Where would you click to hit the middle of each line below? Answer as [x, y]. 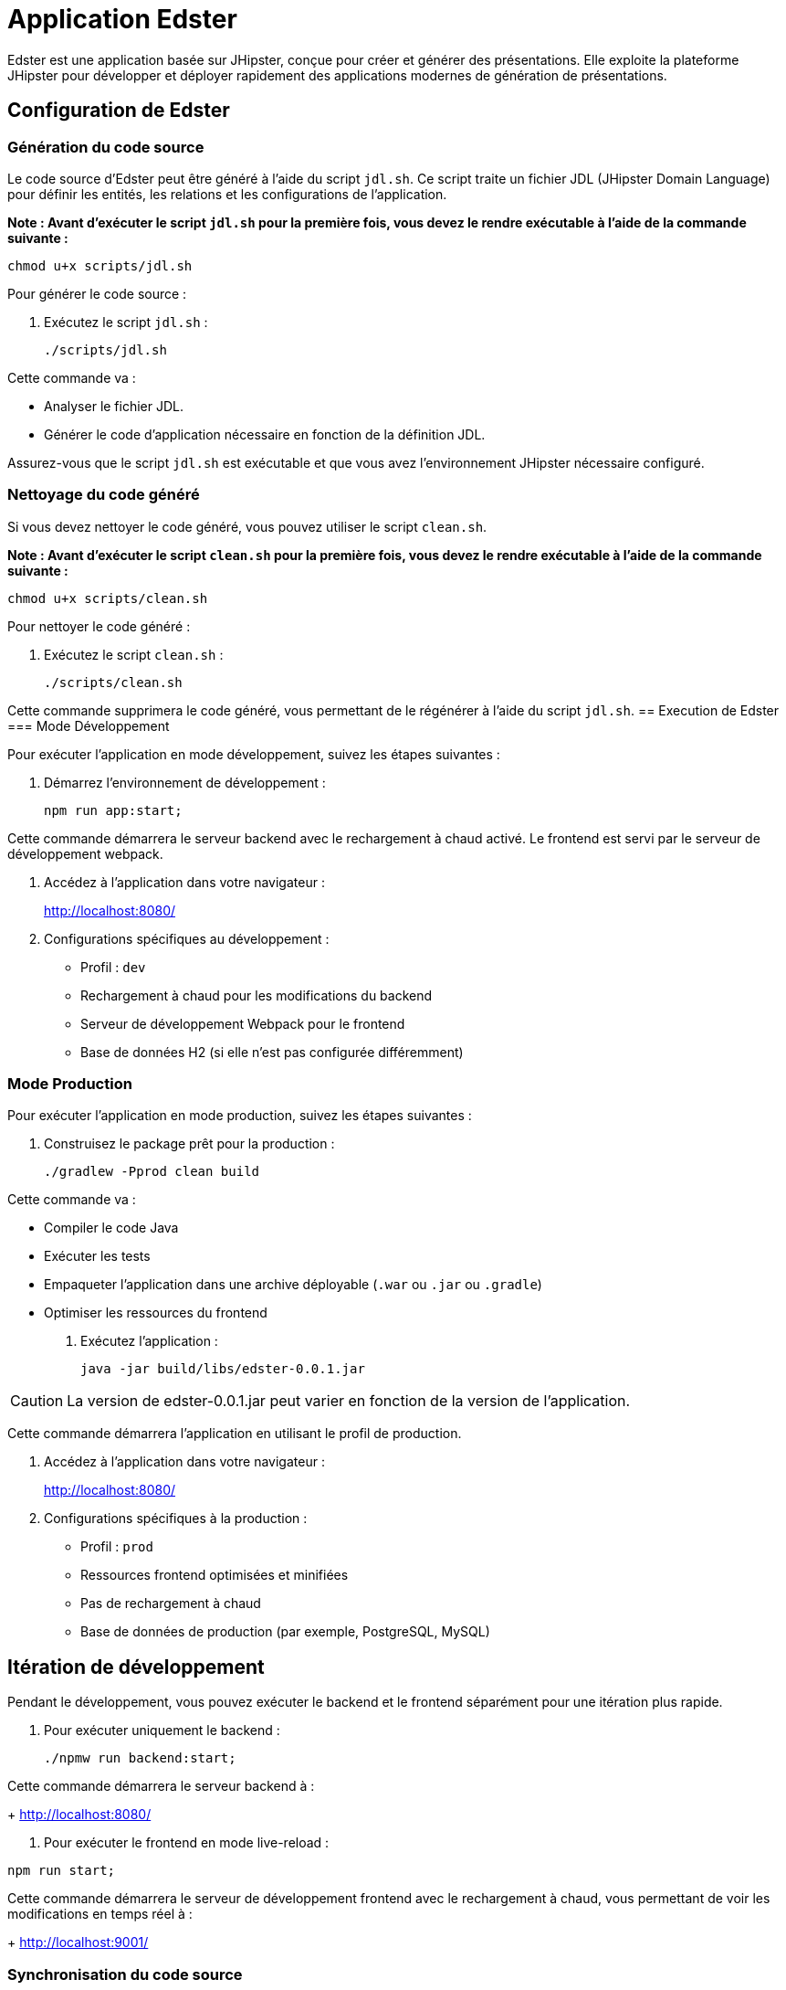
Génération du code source [106, 147]
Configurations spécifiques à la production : [176, 1519]
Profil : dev [113, 967]
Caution [37, 1401]
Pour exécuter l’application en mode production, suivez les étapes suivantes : [240, 1116]
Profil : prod [117, 1547]
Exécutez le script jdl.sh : [126, 322]
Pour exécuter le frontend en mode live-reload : [187, 1843]
